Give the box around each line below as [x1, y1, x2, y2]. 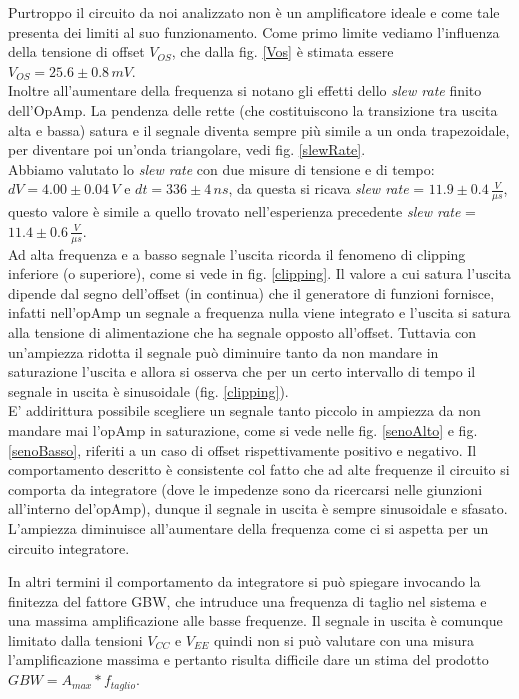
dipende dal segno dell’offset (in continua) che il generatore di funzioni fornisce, [8, 282, 495, 303]
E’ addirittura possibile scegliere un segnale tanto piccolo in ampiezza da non [8, 400, 481, 421]
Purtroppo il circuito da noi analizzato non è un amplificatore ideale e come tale [8, 2, 500, 22]
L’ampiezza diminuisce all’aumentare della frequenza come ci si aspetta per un [8, 517, 489, 538]
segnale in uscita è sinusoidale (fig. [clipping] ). [8, 380, 289, 401]
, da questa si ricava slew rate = [228, 178, 425, 199]
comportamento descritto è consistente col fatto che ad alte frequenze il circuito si [8, 459, 510, 480]
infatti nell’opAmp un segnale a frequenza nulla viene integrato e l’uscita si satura [8, 302, 511, 323]
